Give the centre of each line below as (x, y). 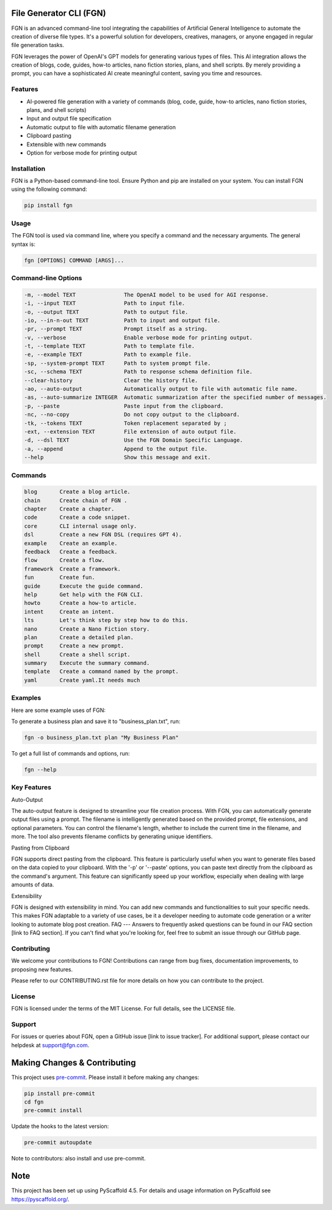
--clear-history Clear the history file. (111, 380)
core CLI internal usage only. (81, 526)
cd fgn (34, 1102)
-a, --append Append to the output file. (116, 449)
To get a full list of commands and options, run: (71, 753)
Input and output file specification (69, 119)
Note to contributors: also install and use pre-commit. (78, 1159)
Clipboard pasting (49, 136)
